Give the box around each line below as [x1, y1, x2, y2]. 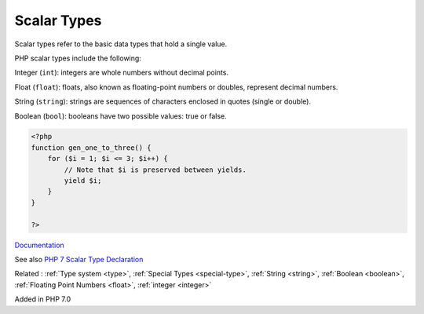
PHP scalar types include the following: [14, 53, 141, 63]
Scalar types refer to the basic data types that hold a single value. [14, 39, 228, 49]
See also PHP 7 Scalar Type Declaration [14, 254, 144, 264]
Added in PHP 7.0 [14, 294, 71, 304]
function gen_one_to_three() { [31, 143, 152, 152]
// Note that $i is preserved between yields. [64, 165, 247, 174]
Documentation [14, 240, 64, 250]
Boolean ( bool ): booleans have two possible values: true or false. [14, 111, 227, 121]
